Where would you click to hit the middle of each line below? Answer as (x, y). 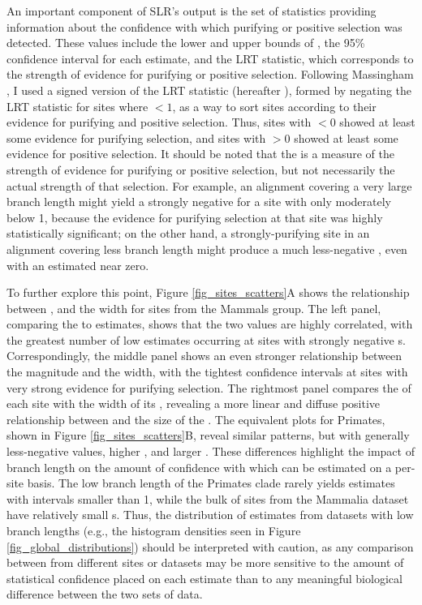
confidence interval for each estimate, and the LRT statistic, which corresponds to (210, 58)
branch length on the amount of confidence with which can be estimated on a (199, 467)
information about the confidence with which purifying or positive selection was (205, 26)
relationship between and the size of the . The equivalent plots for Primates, (196, 419)
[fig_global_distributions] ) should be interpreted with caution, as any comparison (210, 546)
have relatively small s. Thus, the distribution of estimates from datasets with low (210, 515)
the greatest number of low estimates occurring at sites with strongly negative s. (206, 339)
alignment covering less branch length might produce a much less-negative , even (207, 249)
